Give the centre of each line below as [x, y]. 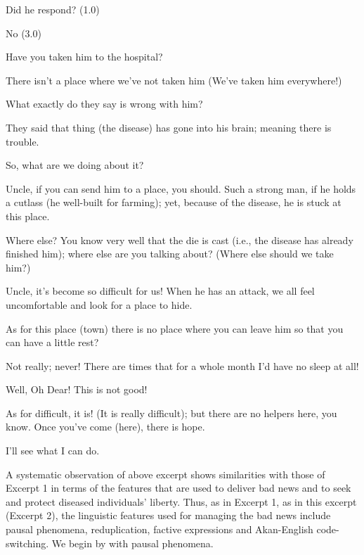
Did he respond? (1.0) [53, 9]
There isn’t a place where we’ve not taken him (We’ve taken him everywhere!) [174, 80]
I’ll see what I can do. [53, 451]
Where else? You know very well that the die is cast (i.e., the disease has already [180, 240]
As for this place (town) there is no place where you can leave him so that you [175, 328]
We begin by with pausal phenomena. [132, 543]
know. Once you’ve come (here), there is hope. [105, 427]
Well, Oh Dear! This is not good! [77, 389]
